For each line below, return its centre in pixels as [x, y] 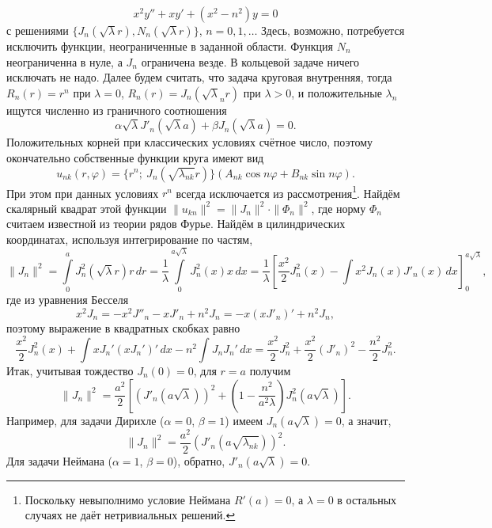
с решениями [38, 30]
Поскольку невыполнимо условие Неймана [128, 499]
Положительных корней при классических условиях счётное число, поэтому [190, 142]
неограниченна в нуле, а [64, 61]
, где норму [339, 208]
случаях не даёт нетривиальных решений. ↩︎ [130, 515]
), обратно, [199, 460]
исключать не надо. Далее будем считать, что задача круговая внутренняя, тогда [199, 77]
